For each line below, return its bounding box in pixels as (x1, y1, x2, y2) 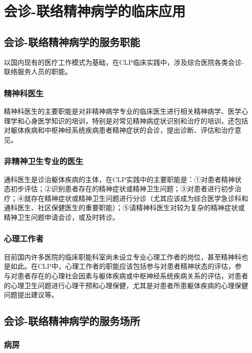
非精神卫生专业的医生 (4, 155, 83, 167)
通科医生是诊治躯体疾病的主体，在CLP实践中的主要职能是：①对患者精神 (4, 174, 235, 184)
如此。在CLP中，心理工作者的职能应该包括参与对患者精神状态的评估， (10, 261, 235, 271)
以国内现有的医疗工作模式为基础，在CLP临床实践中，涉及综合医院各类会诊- (4, 57, 244, 67)
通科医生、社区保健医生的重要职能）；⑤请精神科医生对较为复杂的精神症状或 (4, 202, 245, 213)
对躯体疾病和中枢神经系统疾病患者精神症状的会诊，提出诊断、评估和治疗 (4, 125, 235, 135)
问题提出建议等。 (4, 290, 58, 300)
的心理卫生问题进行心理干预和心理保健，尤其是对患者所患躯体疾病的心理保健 (4, 280, 248, 290)
